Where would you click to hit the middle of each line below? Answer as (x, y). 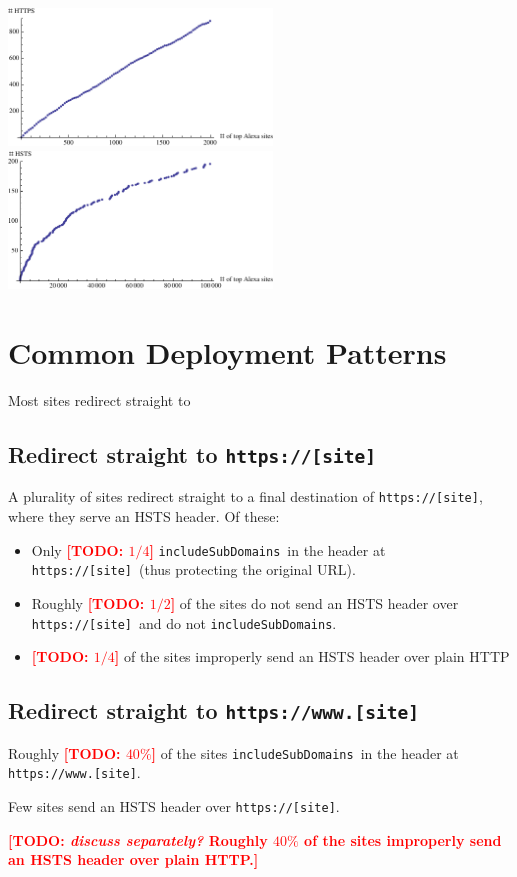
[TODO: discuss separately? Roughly (138, 839)
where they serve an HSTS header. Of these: (144, 516)
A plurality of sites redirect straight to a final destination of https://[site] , (245, 496)
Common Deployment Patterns (227, 352)
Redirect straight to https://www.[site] (213, 710)
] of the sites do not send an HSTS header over (314, 603)
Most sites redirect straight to (99, 400)
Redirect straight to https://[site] (192, 454)
